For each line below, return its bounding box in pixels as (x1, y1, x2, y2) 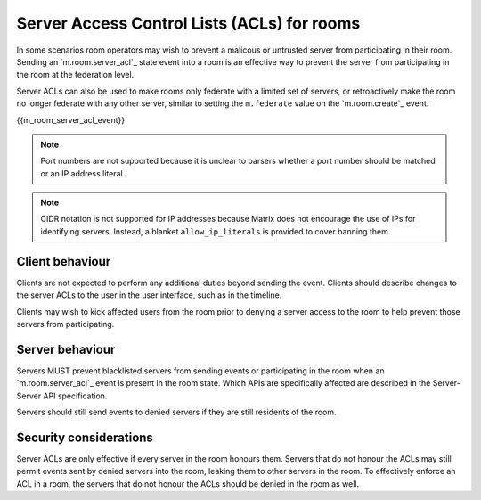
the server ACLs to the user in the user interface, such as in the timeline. (16, 290, 282, 300)
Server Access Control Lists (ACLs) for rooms (16, 13, 361, 33)
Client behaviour (16, 254, 111, 269)
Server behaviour (16, 341, 116, 357)
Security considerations (16, 430, 153, 445)
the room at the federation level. (16, 70, 135, 80)
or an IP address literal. (40, 168, 126, 178)
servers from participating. (16, 318, 115, 329)
